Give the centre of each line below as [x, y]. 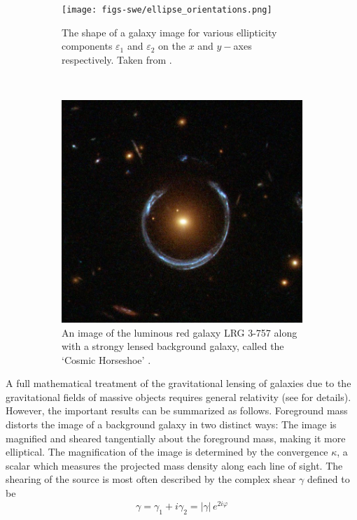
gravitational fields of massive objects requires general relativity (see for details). [178, 396]
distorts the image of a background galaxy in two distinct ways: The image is [171, 424]
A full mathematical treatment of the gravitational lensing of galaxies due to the [178, 383]
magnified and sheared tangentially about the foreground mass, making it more [176, 438]
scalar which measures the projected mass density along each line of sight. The [174, 465]
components [87, 46]
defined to [328, 479]
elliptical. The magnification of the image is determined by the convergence [167, 452]
